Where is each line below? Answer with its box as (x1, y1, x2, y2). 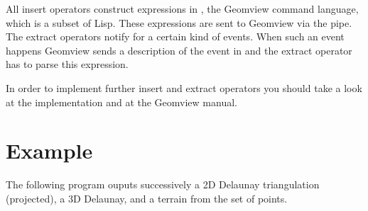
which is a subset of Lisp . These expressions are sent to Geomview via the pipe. (6, 15, 352, 30)
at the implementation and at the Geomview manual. (6, 94, 237, 109)
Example (6, 136, 93, 165)
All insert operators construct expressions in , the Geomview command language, (6, 1, 359, 16)
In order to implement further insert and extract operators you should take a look (6, 80, 362, 95)
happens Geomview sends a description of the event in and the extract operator (6, 42, 352, 57)
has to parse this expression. (6, 57, 129, 72)
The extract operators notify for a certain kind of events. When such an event (6, 29, 345, 44)
